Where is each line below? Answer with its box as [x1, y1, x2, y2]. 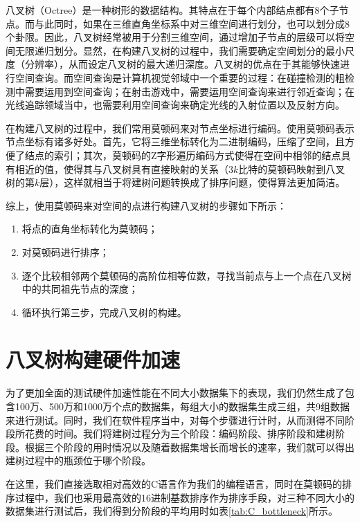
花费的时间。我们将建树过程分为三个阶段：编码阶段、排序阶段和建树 [24, 426, 335, 441]
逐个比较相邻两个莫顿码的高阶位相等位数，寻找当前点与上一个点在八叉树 [21, 268, 352, 282]
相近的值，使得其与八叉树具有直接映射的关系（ [15, 161, 228, 176]
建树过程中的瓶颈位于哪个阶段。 [6, 453, 151, 468]
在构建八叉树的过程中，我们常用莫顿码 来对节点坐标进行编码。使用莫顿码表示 [6, 120, 354, 135]
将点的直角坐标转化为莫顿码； [21, 221, 158, 236]
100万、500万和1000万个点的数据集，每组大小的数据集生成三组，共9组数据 [15, 399, 350, 413]
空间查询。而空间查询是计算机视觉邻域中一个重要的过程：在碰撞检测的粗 [15, 70, 345, 84]
